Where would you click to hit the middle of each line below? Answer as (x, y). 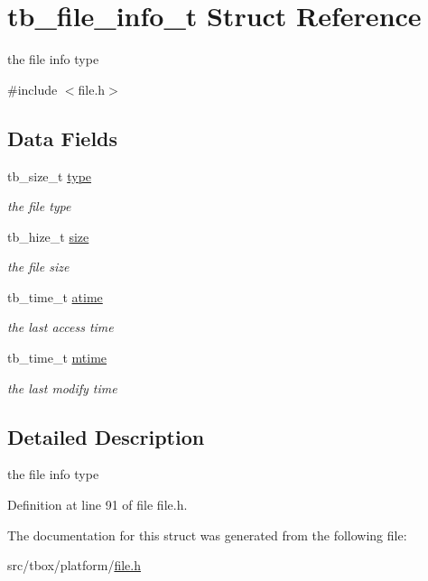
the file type (39, 206)
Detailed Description (106, 436)
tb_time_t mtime (57, 358)
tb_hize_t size (48, 236)
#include (33, 89)
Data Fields (63, 138)
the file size (38, 267)
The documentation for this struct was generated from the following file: (207, 535)
